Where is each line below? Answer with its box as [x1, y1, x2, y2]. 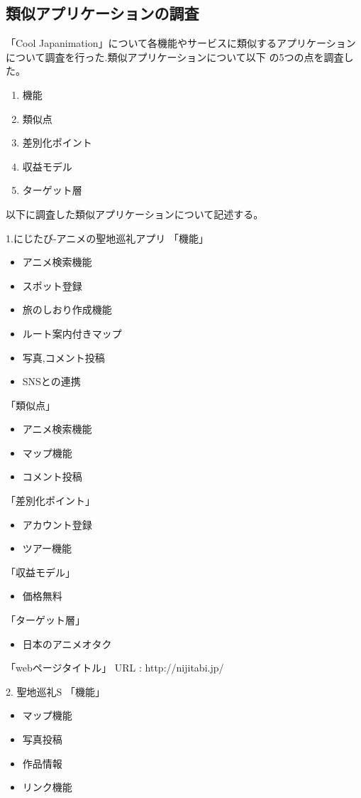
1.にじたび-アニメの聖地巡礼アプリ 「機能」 [6, 230, 209, 245]
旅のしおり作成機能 [22, 302, 112, 317]
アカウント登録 [22, 517, 92, 532]
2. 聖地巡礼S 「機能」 [6, 684, 105, 699]
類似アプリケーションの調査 [6, 2, 199, 24]
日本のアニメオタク [22, 636, 112, 651]
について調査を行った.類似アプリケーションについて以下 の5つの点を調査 [6, 49, 344, 64]
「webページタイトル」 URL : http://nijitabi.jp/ [6, 660, 224, 675]
